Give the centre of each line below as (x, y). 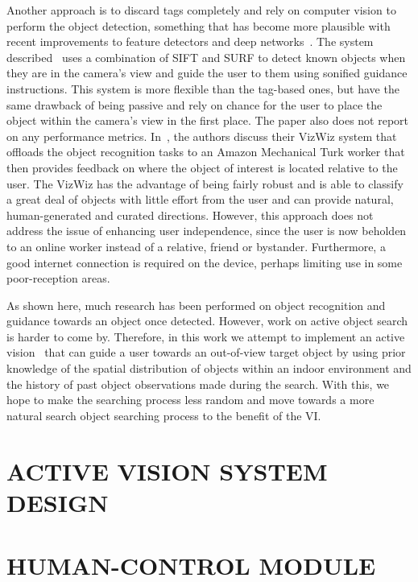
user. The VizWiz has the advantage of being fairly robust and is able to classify (205, 183)
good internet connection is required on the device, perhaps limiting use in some (205, 262)
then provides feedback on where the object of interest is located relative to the (202, 167)
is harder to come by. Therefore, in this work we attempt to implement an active (206, 336)
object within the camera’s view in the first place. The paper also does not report (208, 120)
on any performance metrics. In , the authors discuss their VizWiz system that (202, 136)
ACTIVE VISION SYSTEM (167, 471)
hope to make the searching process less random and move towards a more (190, 400)
